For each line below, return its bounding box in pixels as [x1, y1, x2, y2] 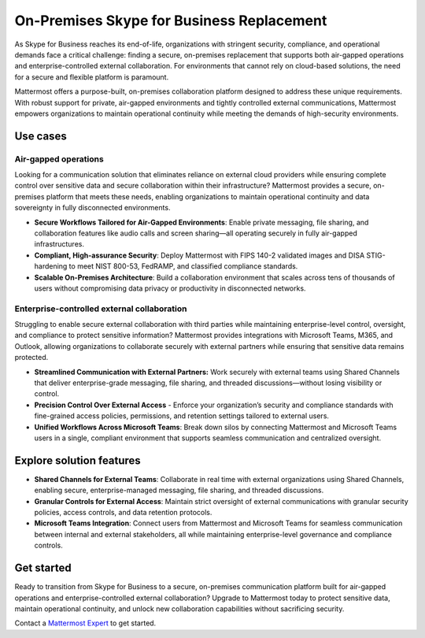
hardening [34, 262, 68, 271]
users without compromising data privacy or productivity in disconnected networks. [34, 284, 306, 293]
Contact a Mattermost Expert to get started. [14, 618, 157, 628]
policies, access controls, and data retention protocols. [34, 508, 213, 517]
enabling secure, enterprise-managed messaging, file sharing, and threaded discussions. [34, 485, 324, 495]
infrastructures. [34, 239, 84, 249]
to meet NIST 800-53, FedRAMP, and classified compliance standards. [68, 262, 298, 271]
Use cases [14, 129, 67, 143]
